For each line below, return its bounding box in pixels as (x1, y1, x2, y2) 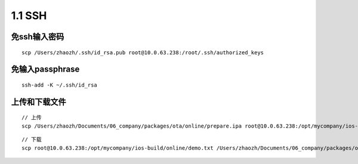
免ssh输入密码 (11, 32, 64, 42)
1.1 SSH (11, 9, 47, 22)
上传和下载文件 (11, 97, 66, 107)
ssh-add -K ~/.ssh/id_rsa (21, 81, 98, 88)
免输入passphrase (11, 64, 80, 75)
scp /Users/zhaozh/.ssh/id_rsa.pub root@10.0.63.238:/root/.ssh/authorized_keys (21, 49, 264, 56)
